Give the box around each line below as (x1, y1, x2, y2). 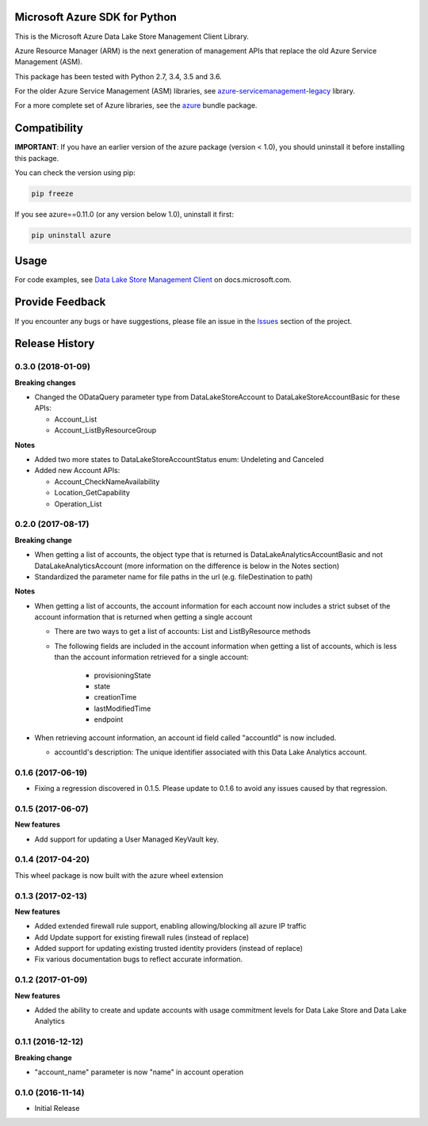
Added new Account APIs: (34, 466, 120, 475)
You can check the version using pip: (14, 168, 136, 177)
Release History (14, 337, 95, 350)
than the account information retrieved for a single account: (54, 652, 249, 662)
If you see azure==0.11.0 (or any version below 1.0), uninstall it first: (14, 210, 234, 219)
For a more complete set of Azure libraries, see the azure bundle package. (14, 101, 258, 110)
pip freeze (31, 189, 74, 198)
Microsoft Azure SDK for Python (14, 10, 178, 24)
